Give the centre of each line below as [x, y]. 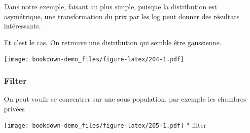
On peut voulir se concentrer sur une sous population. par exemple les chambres [125, 99]
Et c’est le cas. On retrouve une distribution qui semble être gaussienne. [113, 42]
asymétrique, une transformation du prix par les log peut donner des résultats [122, 16]
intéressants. [22, 26]
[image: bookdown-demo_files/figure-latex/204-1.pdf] [94, 60]
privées [15, 108]
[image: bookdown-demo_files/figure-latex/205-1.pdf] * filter [105, 125]
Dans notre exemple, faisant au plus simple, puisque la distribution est [111, 6]
